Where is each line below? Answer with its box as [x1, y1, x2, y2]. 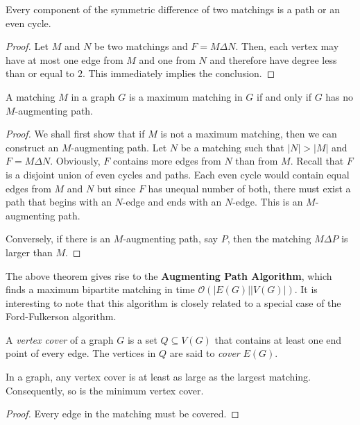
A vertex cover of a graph [6, 332, 114, 347]
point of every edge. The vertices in [6, 346, 156, 360]
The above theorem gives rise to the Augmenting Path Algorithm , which [6, 268, 332, 283]
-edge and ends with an [122, 194, 222, 209]
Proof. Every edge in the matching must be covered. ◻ [6, 406, 239, 421]
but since [96, 181, 136, 195]
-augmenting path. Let [71, 140, 167, 154]
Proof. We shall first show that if [6, 126, 145, 141]
